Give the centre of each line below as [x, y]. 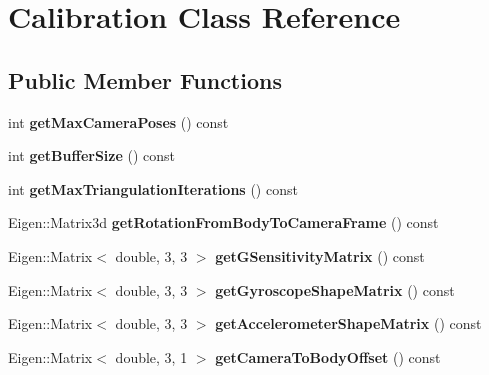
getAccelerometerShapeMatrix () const [348, 323]
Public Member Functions [145, 79]
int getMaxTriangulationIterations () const [153, 188]
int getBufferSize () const [92, 155]
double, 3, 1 [151, 356]
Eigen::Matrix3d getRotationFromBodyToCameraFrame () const [223, 222]
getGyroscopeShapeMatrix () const [335, 289]
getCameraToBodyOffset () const [328, 356]
